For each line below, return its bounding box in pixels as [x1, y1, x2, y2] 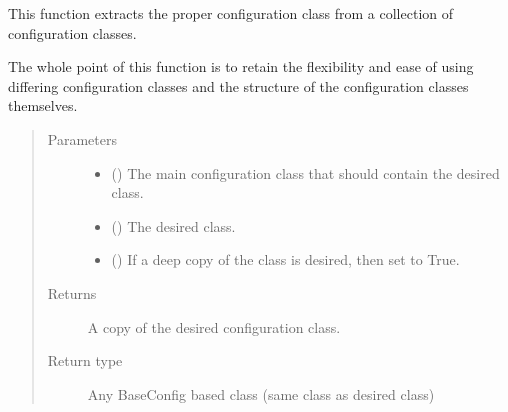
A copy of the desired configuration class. [87, 316, 341, 337]
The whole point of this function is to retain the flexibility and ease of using [8, 56, 474, 77]
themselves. [8, 95, 78, 116]
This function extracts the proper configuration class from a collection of [8, 3, 454, 23]
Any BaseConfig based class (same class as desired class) [87, 383, 435, 404]
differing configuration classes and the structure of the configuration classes [8, 75, 469, 96]
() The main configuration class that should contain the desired [111, 162, 500, 183]
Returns [47, 282, 97, 303]
